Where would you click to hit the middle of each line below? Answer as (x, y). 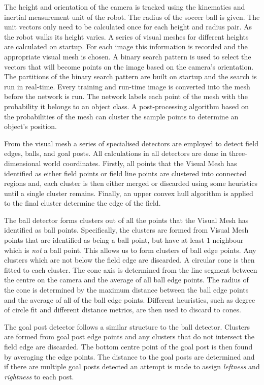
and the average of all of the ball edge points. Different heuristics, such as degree (130, 299)
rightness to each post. (39, 376)
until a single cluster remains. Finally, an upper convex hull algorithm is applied (129, 193)
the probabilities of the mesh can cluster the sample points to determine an (121, 116)
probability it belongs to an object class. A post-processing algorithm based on (127, 106)
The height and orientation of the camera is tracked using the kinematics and (125, 7)
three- (238, 153)
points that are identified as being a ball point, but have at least (104, 240)
